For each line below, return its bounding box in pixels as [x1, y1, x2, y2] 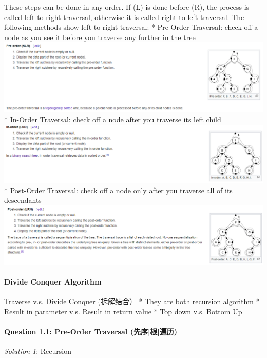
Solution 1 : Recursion [4, 345, 72, 356]
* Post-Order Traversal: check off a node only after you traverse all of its [4, 184, 233, 195]
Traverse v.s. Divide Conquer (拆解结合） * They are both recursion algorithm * [4, 295, 260, 306]
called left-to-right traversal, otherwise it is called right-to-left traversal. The [4, 11, 244, 22]
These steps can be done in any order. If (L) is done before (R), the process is [4, 2, 250, 12]
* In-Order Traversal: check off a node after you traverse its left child [4, 114, 221, 125]
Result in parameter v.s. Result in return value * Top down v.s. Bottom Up [4, 306, 242, 316]
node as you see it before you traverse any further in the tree [4, 31, 196, 42]
